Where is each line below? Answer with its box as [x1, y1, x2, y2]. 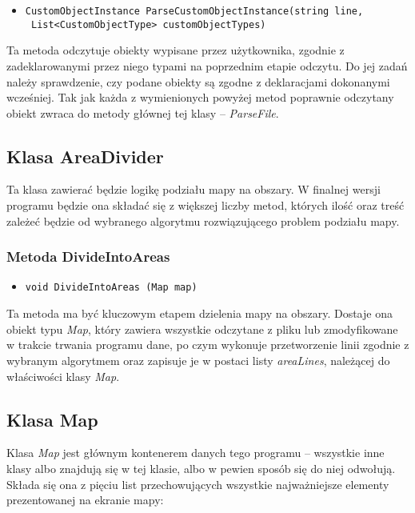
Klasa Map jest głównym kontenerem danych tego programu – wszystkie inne [6, 444, 385, 461]
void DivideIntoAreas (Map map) [25, 282, 198, 294]
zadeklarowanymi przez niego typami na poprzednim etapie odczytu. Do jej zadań [6, 57, 408, 74]
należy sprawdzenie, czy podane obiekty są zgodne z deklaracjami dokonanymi [6, 73, 390, 90]
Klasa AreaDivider [6, 143, 164, 168]
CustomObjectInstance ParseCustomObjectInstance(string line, [25, 6, 364, 17]
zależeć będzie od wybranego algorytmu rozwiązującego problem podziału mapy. [6, 212, 400, 229]
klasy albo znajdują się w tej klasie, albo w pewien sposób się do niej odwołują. [6, 459, 396, 476]
